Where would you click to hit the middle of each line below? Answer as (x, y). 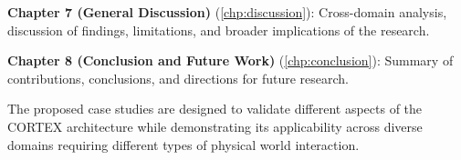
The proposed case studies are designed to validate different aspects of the (215, 109)
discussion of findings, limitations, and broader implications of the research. (219, 30)
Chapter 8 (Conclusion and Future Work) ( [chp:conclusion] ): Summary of (230, 60)
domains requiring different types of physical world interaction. (183, 144)
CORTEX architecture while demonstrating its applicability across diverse (215, 126)
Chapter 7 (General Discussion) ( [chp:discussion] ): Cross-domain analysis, (227, 12)
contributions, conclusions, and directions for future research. (178, 78)
